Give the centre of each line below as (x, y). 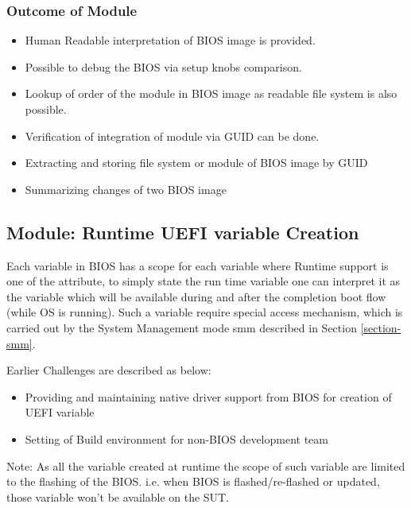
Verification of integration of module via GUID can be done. (172, 136)
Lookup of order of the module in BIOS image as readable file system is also (211, 93)
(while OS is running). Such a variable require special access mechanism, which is (205, 312)
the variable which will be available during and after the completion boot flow (196, 296)
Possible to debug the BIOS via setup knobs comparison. (163, 66)
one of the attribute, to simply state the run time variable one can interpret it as (204, 281)
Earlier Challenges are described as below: (109, 370)
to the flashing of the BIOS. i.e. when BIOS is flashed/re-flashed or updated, (193, 481)
